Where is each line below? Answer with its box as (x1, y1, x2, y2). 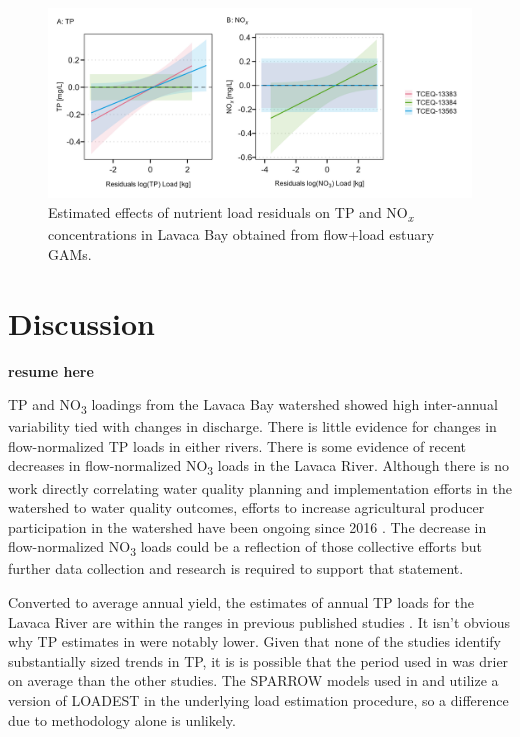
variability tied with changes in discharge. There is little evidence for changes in (8, 416, 497, 437)
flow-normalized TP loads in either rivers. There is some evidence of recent (8, 435, 467, 456)
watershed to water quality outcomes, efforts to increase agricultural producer (8, 497, 485, 518)
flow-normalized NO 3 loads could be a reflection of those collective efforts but (8, 536, 482, 560)
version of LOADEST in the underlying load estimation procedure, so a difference (8, 690, 509, 710)
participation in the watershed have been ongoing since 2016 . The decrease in (8, 516, 487, 537)
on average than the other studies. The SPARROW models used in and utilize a (8, 670, 499, 691)
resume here (8, 360, 94, 381)
